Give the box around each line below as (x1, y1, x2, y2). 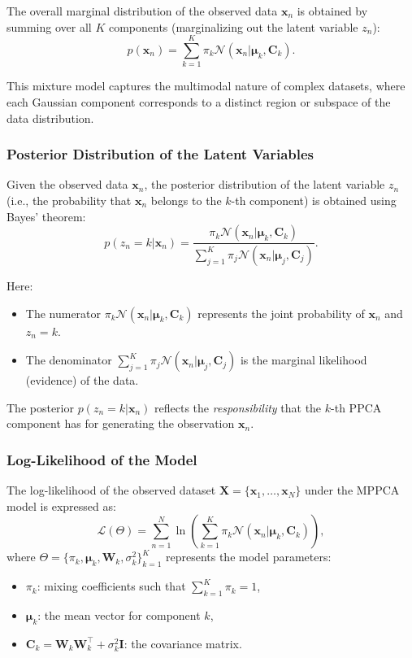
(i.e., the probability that (7, 191, 132, 208)
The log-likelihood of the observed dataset (7, 482, 216, 499)
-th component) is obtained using (231, 191, 397, 208)
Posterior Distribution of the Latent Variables (7, 144, 314, 164)
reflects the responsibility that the (154, 399, 322, 416)
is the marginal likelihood (240, 351, 367, 368)
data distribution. (7, 109, 94, 126)
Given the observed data (7, 176, 128, 193)
